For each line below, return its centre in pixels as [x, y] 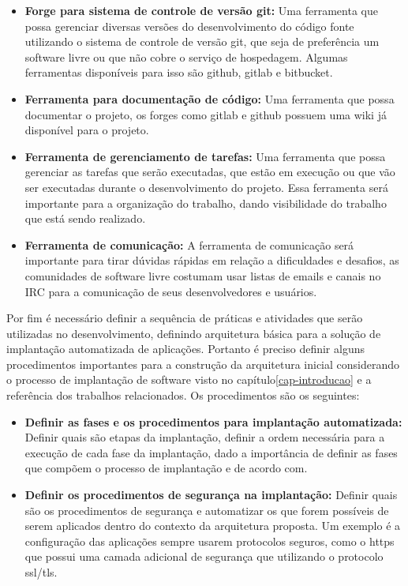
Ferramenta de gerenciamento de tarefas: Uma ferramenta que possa [205, 156]
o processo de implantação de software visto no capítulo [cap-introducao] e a [189, 379]
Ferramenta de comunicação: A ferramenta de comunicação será [189, 244]
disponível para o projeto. [87, 130]
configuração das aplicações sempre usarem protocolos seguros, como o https [210, 541]
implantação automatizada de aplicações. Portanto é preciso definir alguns [185, 349]
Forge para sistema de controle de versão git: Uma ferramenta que [201, 10]
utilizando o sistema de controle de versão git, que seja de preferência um [202, 41]
